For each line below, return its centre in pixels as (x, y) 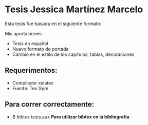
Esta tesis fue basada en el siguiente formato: (53, 24)
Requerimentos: (31, 70)
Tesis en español (30, 43)
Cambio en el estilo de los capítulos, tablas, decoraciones (73, 54)
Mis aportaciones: (24, 33)
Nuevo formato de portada (40, 49)
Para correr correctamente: (50, 104)
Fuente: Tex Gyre (30, 88)
